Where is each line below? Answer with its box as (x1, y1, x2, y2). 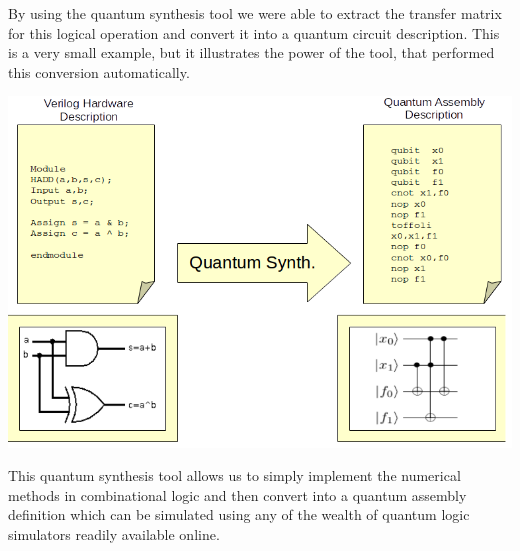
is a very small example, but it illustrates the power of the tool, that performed (8, 42, 495, 63)
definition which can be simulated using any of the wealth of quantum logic (8, 504, 470, 525)
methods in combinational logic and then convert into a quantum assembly (8, 484, 467, 505)
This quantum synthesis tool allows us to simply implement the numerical (8, 465, 461, 486)
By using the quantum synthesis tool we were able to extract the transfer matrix (8, 3, 502, 23)
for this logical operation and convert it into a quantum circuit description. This (8, 22, 500, 43)
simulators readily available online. (8, 523, 220, 544)
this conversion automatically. (8, 61, 190, 82)
